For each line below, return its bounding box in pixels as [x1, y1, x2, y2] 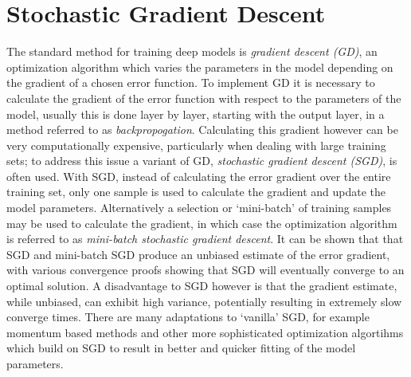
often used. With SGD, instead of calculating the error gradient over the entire [6, 167, 391, 184]
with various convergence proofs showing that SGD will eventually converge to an [6, 261, 405, 278]
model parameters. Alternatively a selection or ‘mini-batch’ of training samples [6, 199, 392, 216]
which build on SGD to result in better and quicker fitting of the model [6, 340, 356, 356]
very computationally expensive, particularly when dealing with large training [6, 136, 386, 153]
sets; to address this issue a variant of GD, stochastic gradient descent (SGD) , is [6, 152, 397, 169]
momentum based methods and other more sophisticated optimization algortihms [6, 324, 404, 340]
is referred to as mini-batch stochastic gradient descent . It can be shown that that [6, 230, 404, 247]
